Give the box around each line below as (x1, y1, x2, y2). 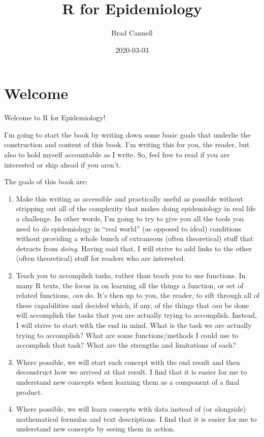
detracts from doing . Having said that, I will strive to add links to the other (16, 243, 252, 253)
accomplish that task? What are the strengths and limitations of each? (16, 340, 236, 350)
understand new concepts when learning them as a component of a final (16, 376, 240, 387)
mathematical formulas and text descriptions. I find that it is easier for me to (16, 413, 257, 424)
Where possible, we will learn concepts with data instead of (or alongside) (16, 404, 246, 414)
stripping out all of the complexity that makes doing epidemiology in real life (16, 203, 256, 214)
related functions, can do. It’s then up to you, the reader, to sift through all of (16, 290, 260, 300)
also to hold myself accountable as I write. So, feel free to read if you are (4, 149, 230, 160)
